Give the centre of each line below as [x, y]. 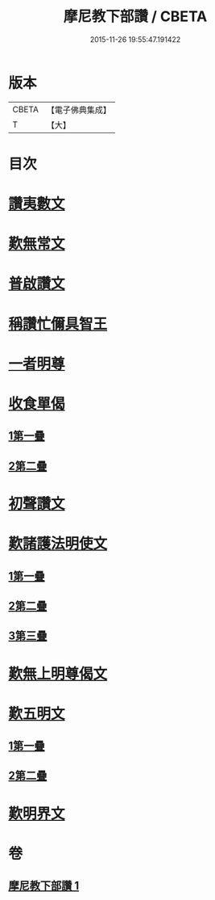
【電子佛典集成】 [79, 110]
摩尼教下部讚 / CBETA [135, 17]
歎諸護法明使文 [58, 544]
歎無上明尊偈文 [58, 673]
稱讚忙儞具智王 [58, 324]
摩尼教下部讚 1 [44, 886]
